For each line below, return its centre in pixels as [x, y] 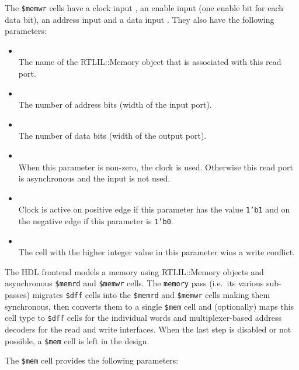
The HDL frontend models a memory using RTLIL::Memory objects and [134, 271]
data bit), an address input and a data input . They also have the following [140, 19]
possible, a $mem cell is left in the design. [77, 340]
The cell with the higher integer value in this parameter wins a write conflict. [157, 252]
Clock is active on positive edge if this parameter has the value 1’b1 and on [154, 209]
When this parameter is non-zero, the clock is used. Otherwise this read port [156, 167]
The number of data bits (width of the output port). [112, 136]
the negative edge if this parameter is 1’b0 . [96, 221]
